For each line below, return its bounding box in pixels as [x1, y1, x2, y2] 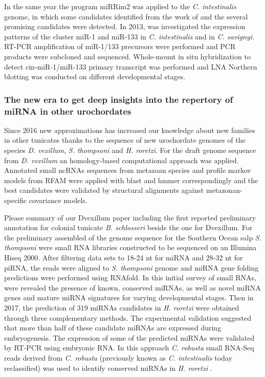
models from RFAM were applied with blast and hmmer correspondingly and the [4, 174, 258, 185]
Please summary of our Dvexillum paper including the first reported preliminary [4, 212, 256, 223]
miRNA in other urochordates [4, 104, 131, 117]
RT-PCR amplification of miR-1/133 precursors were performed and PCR [4, 41, 236, 52]
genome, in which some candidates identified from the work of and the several [4, 11, 248, 21]
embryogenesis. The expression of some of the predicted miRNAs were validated [4, 332, 255, 343]
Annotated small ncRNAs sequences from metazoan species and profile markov [4, 165, 251, 175]
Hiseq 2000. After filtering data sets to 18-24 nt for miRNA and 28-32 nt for [4, 252, 243, 263]
